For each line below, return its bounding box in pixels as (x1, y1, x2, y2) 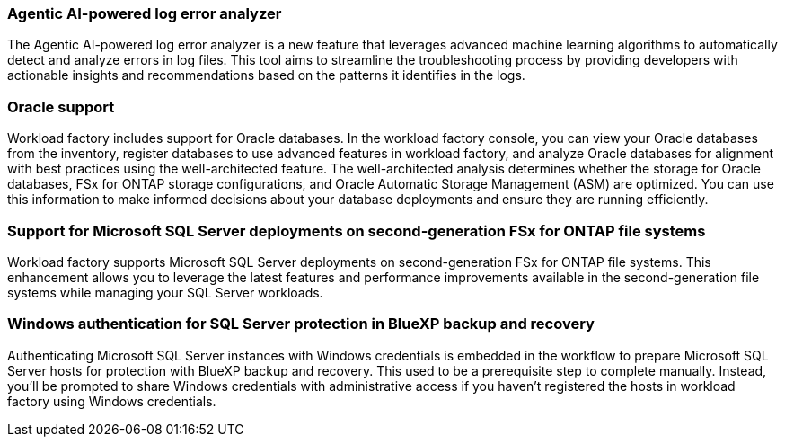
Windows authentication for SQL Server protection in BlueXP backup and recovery (7, 315, 595, 333)
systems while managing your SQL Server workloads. (7, 284, 323, 300)
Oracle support (7, 97, 115, 116)
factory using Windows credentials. (7, 393, 216, 409)
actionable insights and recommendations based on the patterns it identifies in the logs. (7, 67, 525, 84)
